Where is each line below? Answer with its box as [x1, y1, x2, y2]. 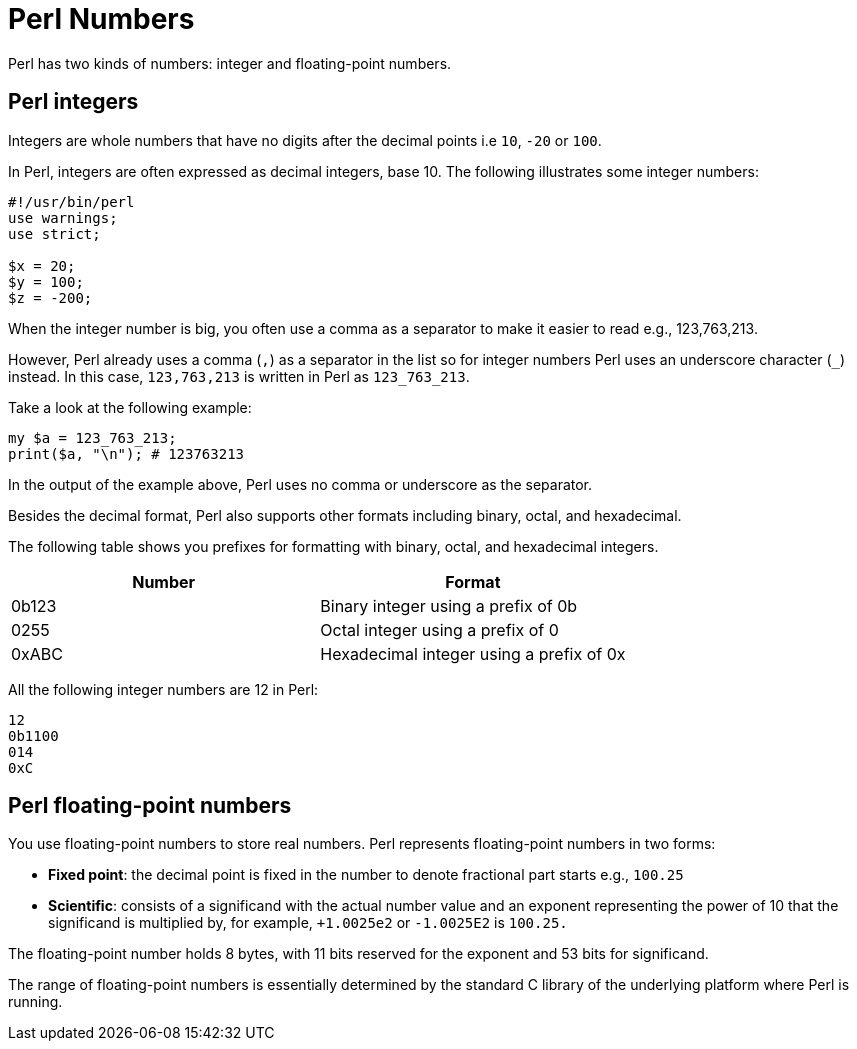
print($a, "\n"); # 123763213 [8, 445, 245, 462]
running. [8, 993, 63, 1011]
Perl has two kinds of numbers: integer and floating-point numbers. [8, 54, 452, 72]
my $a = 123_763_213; [8, 429, 177, 446]
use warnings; [8, 209, 118, 226]
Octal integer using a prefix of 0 [320, 619, 559, 640]
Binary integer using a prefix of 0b [320, 595, 578, 616]
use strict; [8, 225, 101, 242]
